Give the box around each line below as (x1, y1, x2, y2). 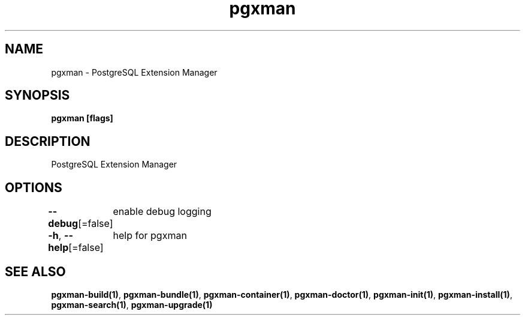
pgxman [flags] (51, 113, 113, 124)
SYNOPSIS (5, 88, 70, 103)
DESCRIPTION (5, 133, 90, 149)
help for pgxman (113, 229, 187, 242)
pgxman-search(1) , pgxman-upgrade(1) (51, 299, 213, 310)
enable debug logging (113, 205, 212, 218)
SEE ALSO (5, 264, 66, 279)
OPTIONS (5, 180, 62, 195)
